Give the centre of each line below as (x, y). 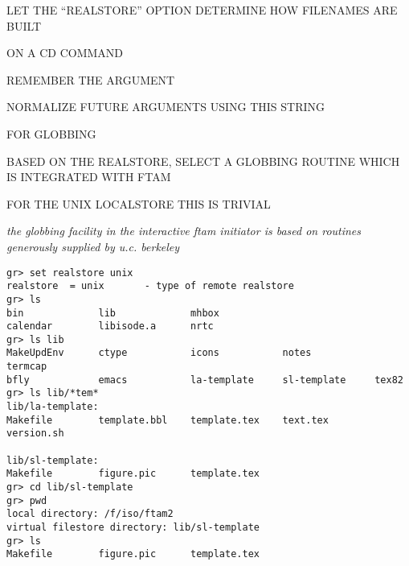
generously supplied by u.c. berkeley (93, 246)
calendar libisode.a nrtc (110, 326)
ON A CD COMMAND (65, 53)
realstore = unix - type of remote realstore (150, 286)
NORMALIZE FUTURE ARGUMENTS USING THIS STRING (166, 107)
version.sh (35, 434)
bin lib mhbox (113, 313)
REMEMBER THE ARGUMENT (91, 79)
